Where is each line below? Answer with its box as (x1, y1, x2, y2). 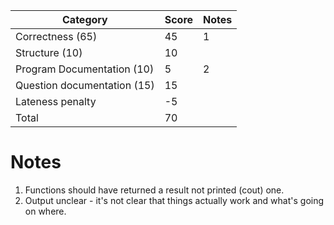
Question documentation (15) (15, 79, 155, 92)
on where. (24, 205, 67, 217)
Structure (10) (15, 46, 83, 59)
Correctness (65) (15, 30, 98, 43)
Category (62, 13, 108, 26)
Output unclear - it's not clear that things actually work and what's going (24, 194, 325, 206)
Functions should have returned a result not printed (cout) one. (24, 184, 285, 196)
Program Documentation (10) (15, 62, 155, 76)
